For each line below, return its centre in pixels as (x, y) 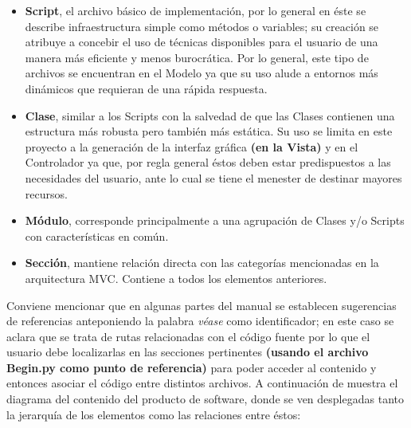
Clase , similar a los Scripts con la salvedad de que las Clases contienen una (210, 115)
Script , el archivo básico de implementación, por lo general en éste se (196, 10)
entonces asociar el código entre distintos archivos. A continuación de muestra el (202, 383)
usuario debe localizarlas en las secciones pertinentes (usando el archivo (188, 352)
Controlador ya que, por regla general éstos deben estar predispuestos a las (208, 162)
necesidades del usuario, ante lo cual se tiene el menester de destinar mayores (213, 177)
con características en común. (97, 236)
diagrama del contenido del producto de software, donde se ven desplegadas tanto (205, 399)
